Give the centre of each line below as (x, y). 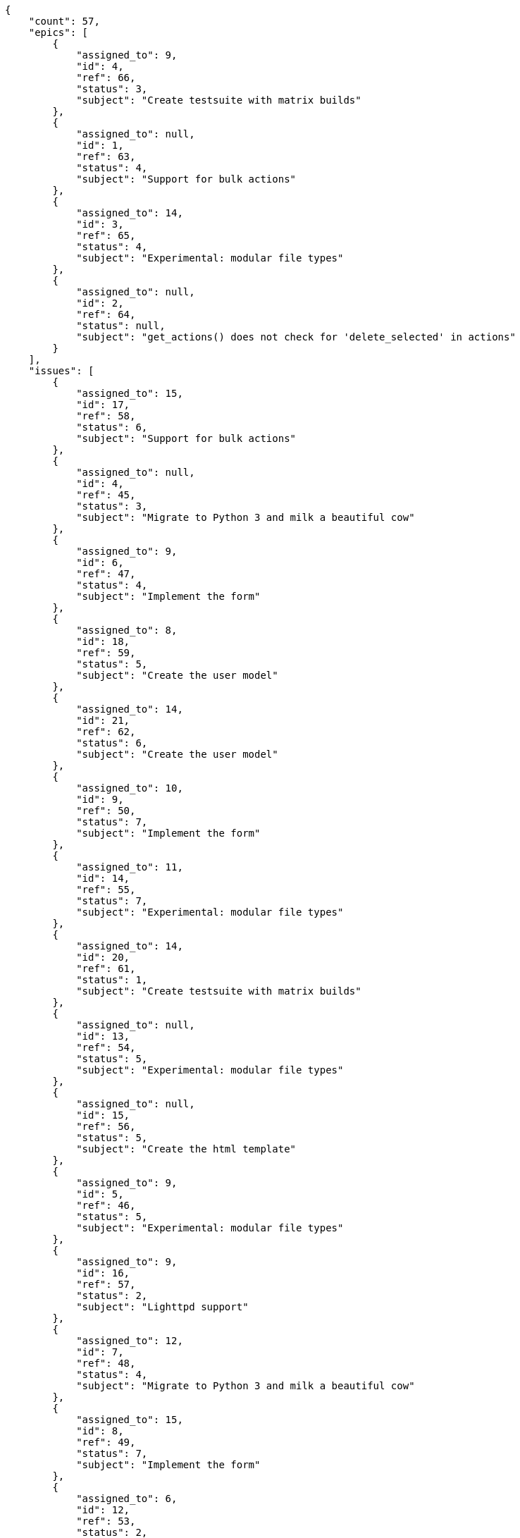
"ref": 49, (106, 1442)
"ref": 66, (106, 78)
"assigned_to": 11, (130, 867)
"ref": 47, (106, 574)
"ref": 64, (106, 314)
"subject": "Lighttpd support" (162, 1307)
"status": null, (121, 326)
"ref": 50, (106, 811)
